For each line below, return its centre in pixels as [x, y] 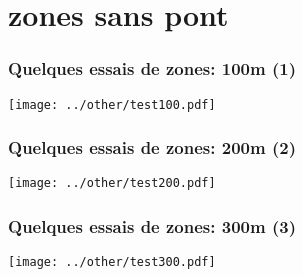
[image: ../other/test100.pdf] [112, 104]
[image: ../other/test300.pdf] [112, 262]
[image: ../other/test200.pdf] [112, 183]
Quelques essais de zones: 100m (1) [152, 68]
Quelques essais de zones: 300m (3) [152, 226]
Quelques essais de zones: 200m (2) [152, 147]
